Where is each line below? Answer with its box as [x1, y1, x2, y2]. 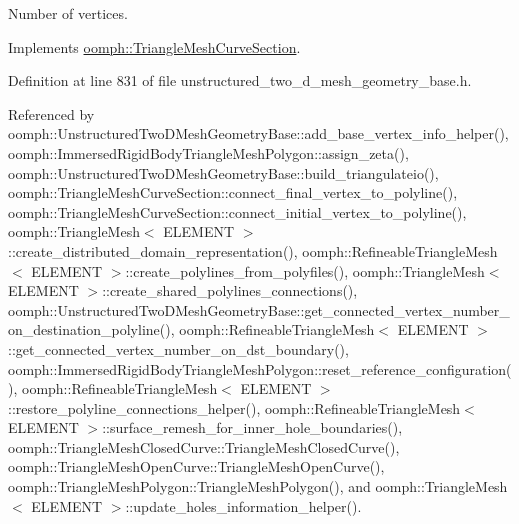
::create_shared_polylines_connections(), [102, 280, 358, 301]
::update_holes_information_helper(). [125, 495, 362, 516]
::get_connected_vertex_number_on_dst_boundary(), [8, 338, 349, 359]
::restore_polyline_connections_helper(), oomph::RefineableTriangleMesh [8, 397, 461, 418]
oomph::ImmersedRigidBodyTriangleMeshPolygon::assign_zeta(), [8, 142, 409, 163]
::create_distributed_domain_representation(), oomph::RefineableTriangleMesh [8, 240, 498, 261]
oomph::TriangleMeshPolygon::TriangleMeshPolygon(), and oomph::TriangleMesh [8, 476, 508, 497]
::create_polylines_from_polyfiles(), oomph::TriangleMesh [125, 260, 485, 281]
